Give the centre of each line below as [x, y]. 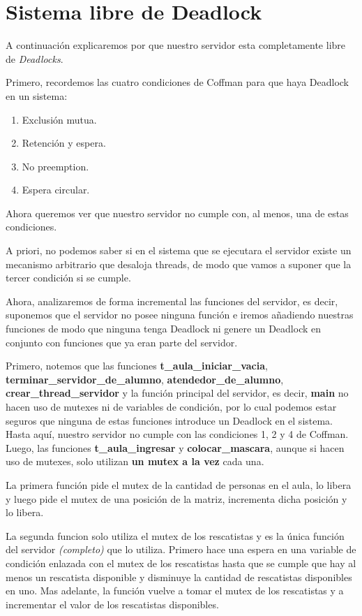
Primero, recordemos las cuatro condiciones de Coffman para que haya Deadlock [177, 82]
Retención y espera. [64, 143]
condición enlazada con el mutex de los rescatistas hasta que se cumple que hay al [181, 563]
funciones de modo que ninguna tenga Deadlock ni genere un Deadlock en [164, 329]
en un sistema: [37, 95]
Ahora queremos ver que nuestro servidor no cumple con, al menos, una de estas [177, 213]
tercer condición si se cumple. [68, 278]
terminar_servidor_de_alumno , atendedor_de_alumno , [145, 379]
